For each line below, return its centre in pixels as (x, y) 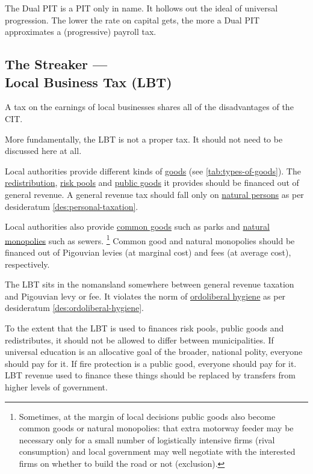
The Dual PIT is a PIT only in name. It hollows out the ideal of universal (141, 8)
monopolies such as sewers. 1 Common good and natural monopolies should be (150, 239)
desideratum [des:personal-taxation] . (72, 206)
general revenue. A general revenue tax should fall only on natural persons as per (154, 194)
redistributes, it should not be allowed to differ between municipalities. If (139, 340)
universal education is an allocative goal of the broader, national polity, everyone (154, 352)
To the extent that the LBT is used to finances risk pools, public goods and (144, 328)
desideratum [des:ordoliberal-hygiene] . (74, 308)
